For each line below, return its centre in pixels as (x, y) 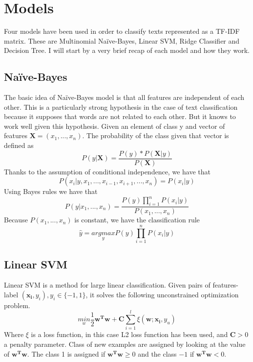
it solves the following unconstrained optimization (164, 294)
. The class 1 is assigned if (66, 353)
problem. (17, 305)
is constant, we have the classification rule (137, 220)
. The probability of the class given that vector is (156, 135)
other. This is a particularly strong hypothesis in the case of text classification (121, 107)
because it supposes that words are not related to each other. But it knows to (120, 116)
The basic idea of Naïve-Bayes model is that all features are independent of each (124, 97)
